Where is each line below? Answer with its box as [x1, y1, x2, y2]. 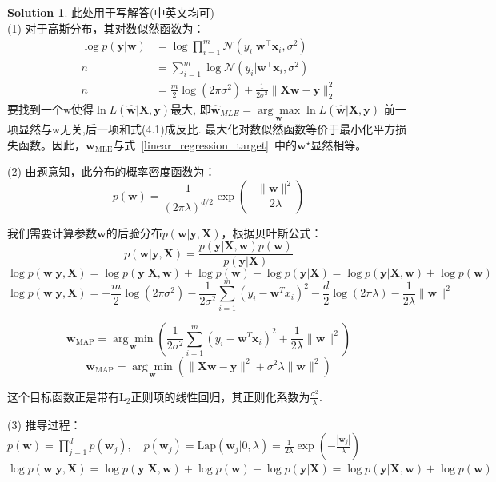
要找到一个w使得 [7, 100, 94, 117]
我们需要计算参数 [7, 224, 97, 241]
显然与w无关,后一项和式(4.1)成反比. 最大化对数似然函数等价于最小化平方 [18, 121, 396, 137]
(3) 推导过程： [7, 416, 82, 432]
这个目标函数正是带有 [7, 388, 119, 404]
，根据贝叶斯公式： [221, 224, 322, 241]
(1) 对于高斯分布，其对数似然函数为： [7, 19, 205, 36]
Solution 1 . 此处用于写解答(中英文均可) [7, 4, 214, 20]
